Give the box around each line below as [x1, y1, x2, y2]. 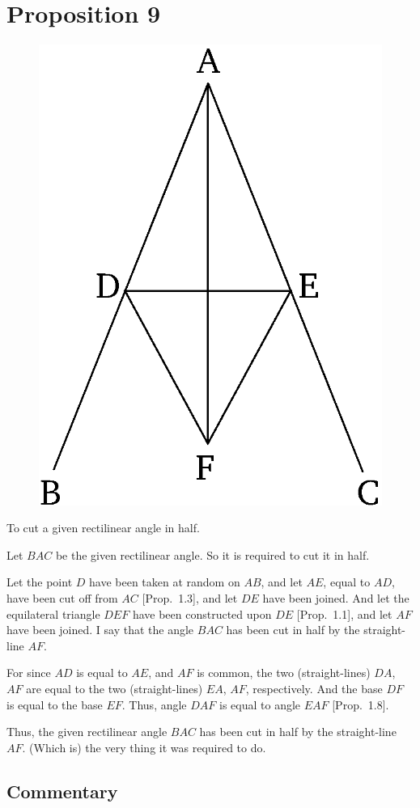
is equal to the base [6, 696, 103, 713]
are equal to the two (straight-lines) [26, 680, 203, 697]
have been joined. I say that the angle [6, 621, 194, 638]
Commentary [6, 778, 118, 803]
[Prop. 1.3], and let [142, 590, 238, 607]
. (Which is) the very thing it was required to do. [22, 738, 266, 755]
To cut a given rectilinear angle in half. [6, 519, 200, 536]
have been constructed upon [132, 605, 272, 622]
